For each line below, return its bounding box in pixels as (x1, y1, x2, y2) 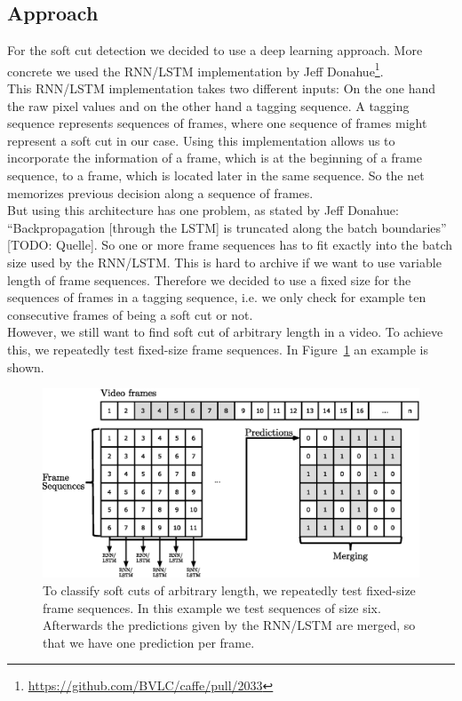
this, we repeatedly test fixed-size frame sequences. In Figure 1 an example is (7, 339, 428, 358)
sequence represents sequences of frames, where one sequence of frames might (7, 114, 427, 132)
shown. (7, 357, 44, 376)
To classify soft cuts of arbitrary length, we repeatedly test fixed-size (43, 580, 416, 599)
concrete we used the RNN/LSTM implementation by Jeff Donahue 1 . (7, 59, 384, 80)
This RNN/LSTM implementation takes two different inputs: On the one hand (7, 79, 436, 98)
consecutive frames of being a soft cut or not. (7, 305, 253, 323)
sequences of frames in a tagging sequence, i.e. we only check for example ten (7, 288, 426, 307)
